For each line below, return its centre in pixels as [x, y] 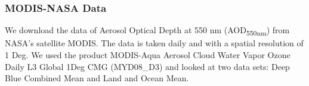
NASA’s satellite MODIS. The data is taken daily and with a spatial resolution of [154, 43]
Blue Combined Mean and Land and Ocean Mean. [97, 78]
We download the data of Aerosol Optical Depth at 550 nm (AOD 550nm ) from [147, 31]
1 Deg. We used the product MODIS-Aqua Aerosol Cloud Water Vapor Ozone [148, 54]
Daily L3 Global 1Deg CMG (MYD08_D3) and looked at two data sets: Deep [147, 66]
